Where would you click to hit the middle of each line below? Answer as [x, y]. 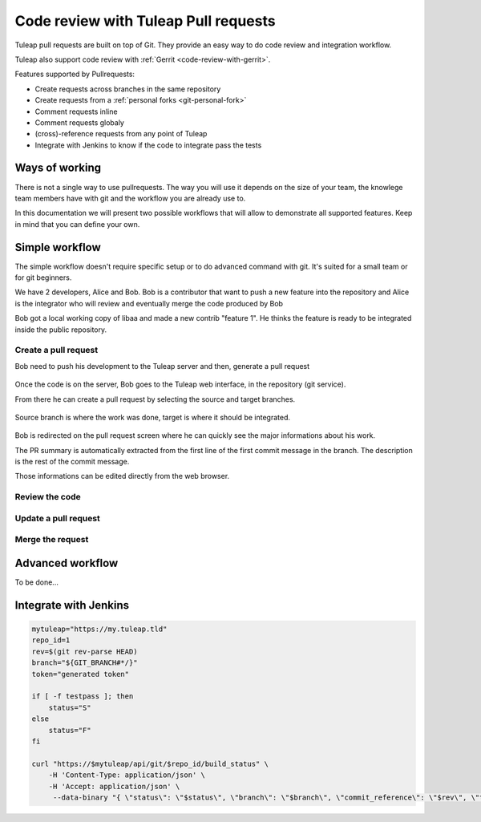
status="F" [70, 730]
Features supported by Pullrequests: [75, 74]
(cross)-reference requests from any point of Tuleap [121, 134]
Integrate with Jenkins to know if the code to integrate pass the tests [148, 145]
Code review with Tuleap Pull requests [145, 21]
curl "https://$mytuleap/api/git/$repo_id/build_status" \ [150, 763]
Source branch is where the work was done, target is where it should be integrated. [153, 417]
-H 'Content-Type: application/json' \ [127, 775]
